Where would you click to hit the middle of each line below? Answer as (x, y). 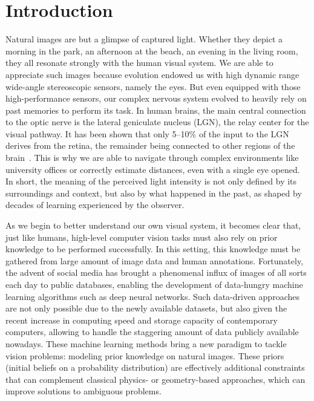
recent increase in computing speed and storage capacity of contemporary (142, 320)
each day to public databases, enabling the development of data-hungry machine (154, 284)
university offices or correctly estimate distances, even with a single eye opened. (153, 169)
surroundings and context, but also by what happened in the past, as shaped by (154, 193)
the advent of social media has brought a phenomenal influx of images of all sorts (156, 272)
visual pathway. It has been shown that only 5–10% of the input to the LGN (147, 133)
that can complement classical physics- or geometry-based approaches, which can (155, 379)
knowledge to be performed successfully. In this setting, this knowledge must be (153, 249)
